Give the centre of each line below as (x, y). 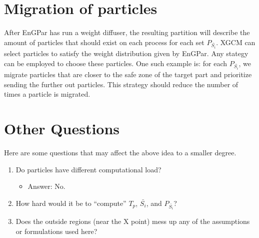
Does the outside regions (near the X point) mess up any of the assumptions (133, 221)
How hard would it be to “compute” (71, 203)
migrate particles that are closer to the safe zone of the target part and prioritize (128, 74)
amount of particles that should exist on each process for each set (104, 42)
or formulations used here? (56, 231)
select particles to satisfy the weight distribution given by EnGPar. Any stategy (126, 53)
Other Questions (62, 129)
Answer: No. (46, 186)
